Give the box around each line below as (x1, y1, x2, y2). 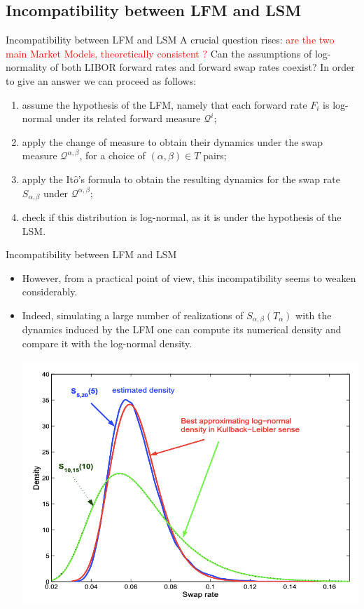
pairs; (203, 148, 227, 163)
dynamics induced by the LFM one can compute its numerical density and (22, 322, 342, 337)
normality (6, 60, 48, 74)
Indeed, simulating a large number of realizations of (22, 307, 244, 322)
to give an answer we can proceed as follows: (6, 73, 197, 88)
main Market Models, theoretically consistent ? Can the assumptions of (6, 46, 312, 60)
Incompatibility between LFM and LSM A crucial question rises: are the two (6, 32, 335, 47)
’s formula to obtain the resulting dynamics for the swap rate (78, 171, 340, 186)
